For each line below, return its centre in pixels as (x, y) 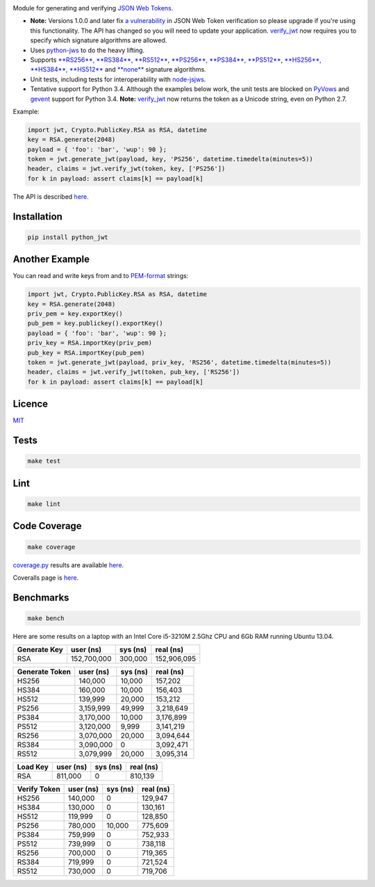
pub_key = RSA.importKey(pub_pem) (86, 352)
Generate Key (40, 650)
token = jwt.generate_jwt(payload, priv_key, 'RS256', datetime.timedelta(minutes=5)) (180, 363)
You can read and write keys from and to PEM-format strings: (101, 276)
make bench (46, 618)
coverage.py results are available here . (68, 565)
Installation (37, 217)
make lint (44, 504)
